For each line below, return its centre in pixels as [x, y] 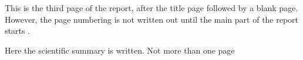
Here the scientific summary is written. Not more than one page [120, 50]
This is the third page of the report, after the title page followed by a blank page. [151, 8]
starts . [17, 31]
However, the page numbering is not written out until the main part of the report [152, 19]
